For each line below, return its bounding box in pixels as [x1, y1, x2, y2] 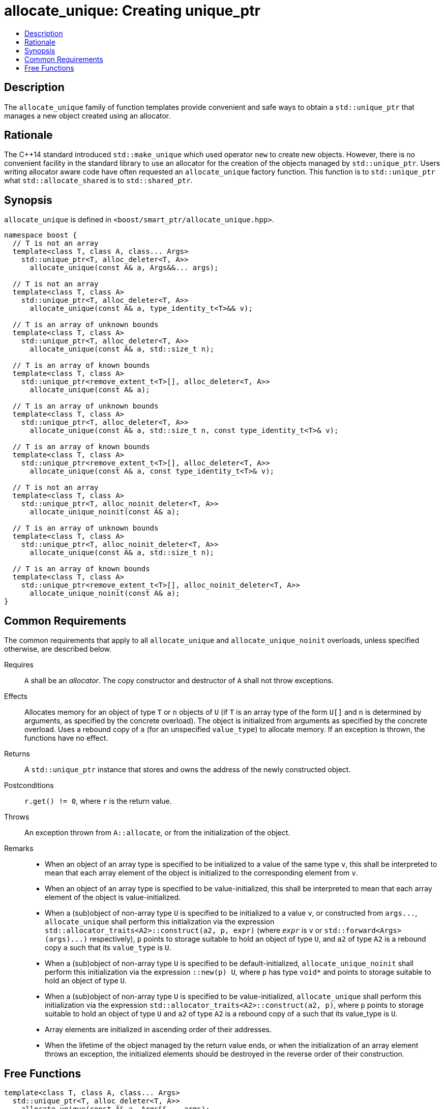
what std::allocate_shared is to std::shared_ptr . [4, 176, 193, 185]
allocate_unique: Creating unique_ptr [4, 2, 260, 19]
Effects [4, 692, 27, 701]
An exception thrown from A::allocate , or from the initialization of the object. [24, 828, 290, 837]
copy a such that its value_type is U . [45, 943, 171, 952]
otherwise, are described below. [4, 645, 112, 654]
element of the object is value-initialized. [45, 893, 181, 902]
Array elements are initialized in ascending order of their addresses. [45, 1025, 272, 1034]
